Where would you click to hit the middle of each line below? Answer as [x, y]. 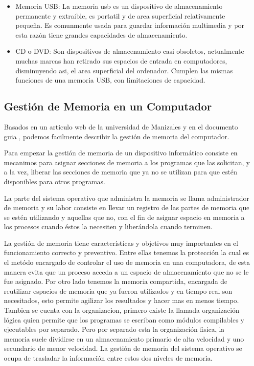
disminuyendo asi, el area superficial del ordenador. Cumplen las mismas [124, 70]
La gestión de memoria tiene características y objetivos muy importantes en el [121, 243]
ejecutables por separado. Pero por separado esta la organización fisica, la [114, 329]
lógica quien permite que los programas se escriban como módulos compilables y [124, 319]
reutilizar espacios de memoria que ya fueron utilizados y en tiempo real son [118, 291]
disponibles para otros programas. [55, 181]
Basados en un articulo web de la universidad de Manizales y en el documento [121, 126]
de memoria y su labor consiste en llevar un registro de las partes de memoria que [127, 207]
